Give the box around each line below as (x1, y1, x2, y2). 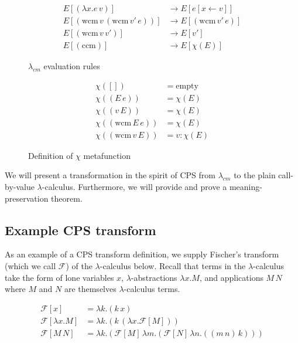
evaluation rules (43, 60, 100, 72)
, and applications (199, 271, 263, 283)
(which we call (5, 260, 56, 272)
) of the (66, 260, 93, 272)
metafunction (83, 149, 131, 161)
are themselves (64, 283, 117, 295)
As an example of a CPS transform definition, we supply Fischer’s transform (5, 248, 279, 260)
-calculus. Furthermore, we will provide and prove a (42, 181, 227, 193)
